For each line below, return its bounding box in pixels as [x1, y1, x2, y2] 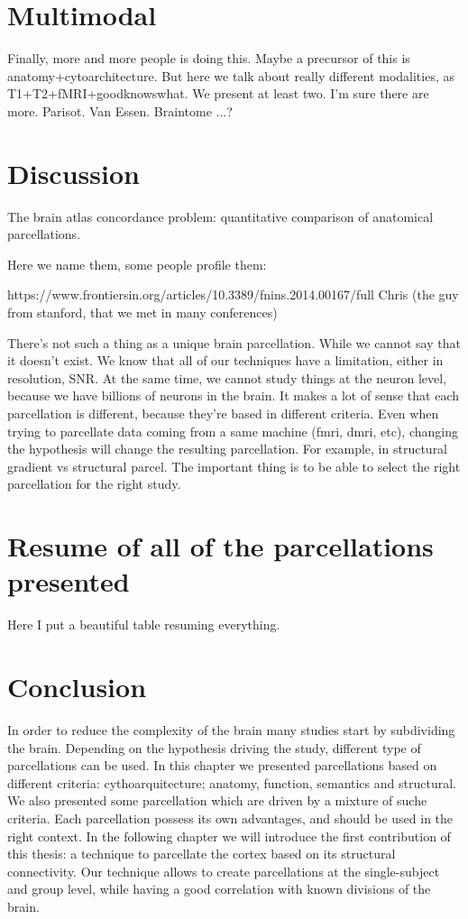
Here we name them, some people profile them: [7, 254, 267, 273]
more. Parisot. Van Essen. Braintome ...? [7, 101, 233, 120]
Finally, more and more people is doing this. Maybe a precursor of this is [7, 49, 410, 68]
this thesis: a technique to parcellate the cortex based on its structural [7, 844, 396, 863]
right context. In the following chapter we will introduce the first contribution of [7, 826, 451, 845]
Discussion [7, 154, 140, 191]
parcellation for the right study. [7, 474, 181, 493]
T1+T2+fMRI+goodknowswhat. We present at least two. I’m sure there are [7, 84, 429, 103]
